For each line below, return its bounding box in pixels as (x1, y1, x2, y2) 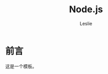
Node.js (69, 4, 103, 15)
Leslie (79, 20, 93, 27)
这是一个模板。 (5, 63, 37, 69)
